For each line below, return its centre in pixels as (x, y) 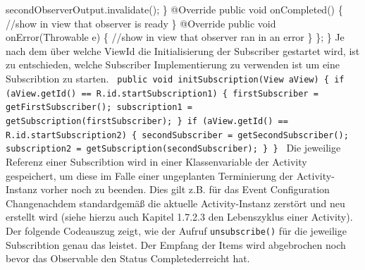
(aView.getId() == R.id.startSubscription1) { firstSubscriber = (162, 93)
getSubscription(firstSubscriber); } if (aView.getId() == (147, 121)
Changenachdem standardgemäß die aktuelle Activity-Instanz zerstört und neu (175, 203)
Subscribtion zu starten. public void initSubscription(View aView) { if (175, 78)
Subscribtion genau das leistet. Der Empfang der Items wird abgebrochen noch (176, 244)
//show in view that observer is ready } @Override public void (141, 23)
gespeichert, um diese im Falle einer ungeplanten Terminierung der (150, 175)
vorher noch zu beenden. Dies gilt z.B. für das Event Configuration (185, 189)
